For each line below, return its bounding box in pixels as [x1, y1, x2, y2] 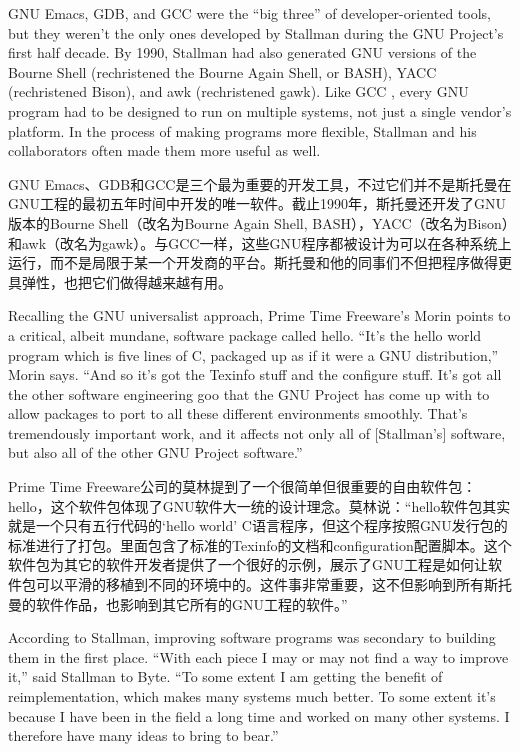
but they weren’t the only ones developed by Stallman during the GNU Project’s [8, 22, 504, 43]
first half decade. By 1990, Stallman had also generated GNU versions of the [8, 42, 477, 63]
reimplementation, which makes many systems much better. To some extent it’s [8, 686, 496, 706]
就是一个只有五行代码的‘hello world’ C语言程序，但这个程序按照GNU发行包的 [8, 515, 508, 536]
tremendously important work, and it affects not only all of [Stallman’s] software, [8, 422, 506, 443]
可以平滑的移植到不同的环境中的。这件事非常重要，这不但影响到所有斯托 [35, 574, 512, 595]
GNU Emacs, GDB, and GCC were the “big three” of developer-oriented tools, [8, 3, 491, 23]
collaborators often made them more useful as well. [8, 140, 321, 161]
